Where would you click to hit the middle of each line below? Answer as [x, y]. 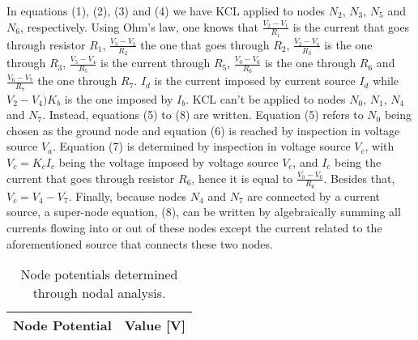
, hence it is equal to [242, 178]
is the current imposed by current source [255, 81]
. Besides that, [359, 178]
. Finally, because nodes [128, 195]
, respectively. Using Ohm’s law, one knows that [139, 26]
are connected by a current [314, 195]
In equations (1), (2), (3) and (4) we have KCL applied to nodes [166, 11]
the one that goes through [205, 44]
